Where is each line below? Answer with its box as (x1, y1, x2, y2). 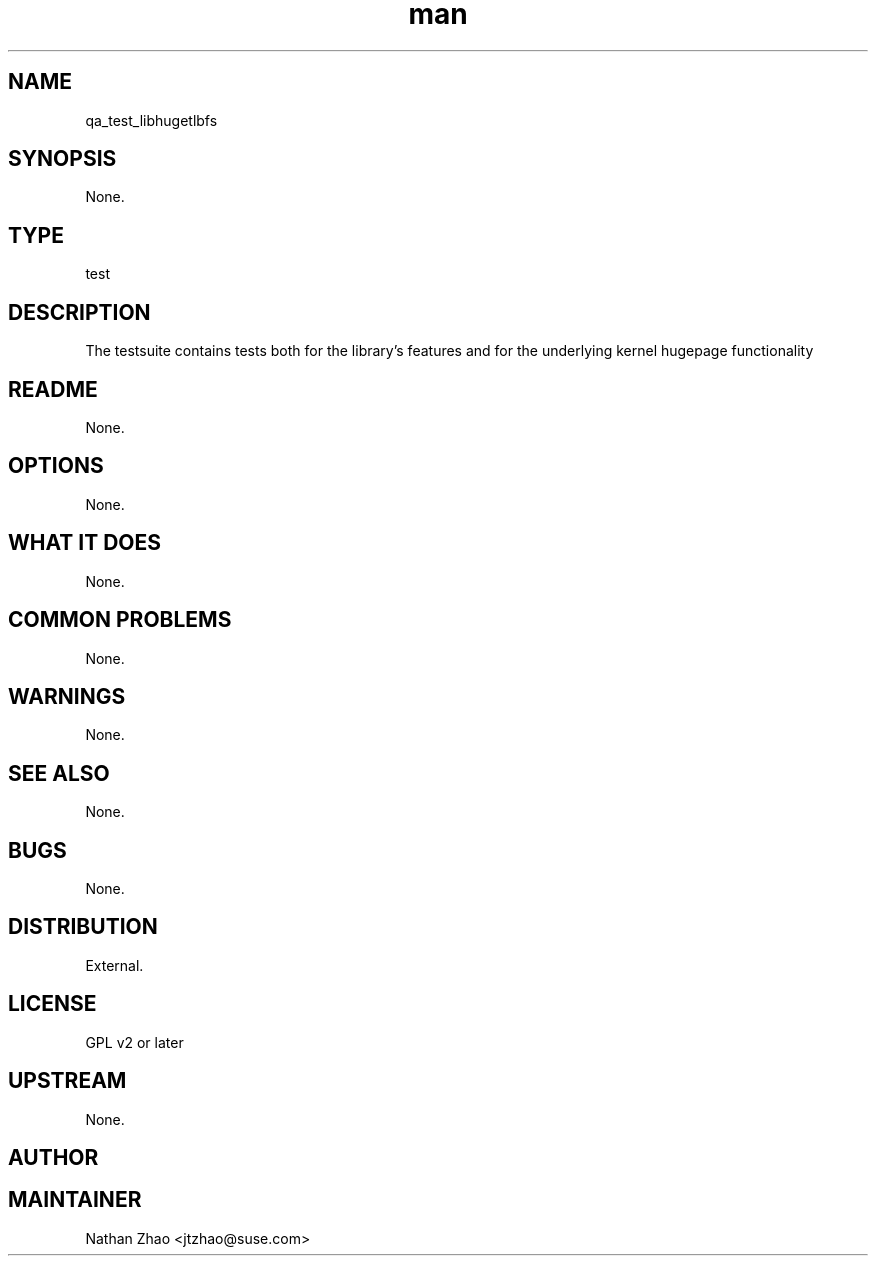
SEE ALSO (8, 760, 110, 786)
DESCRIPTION (8, 299, 151, 325)
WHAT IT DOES (8, 530, 162, 556)
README (8, 376, 98, 402)
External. (85, 956, 144, 974)
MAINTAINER (8, 1187, 142, 1213)
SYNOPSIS (8, 146, 117, 172)
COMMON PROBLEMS (8, 607, 232, 633)
